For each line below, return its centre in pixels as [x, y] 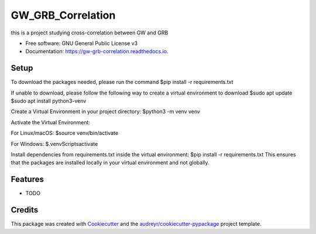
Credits [25, 210]
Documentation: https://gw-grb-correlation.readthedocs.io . [97, 51]
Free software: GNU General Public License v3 [82, 43]
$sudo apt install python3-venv [49, 101]
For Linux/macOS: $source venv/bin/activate [65, 133]
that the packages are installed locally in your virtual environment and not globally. [110, 163]
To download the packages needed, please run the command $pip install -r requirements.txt [122, 82]
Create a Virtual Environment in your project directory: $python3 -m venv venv [105, 111]
